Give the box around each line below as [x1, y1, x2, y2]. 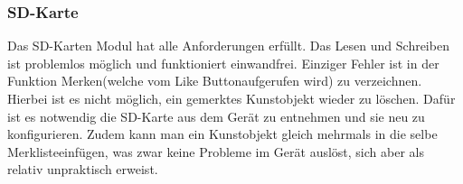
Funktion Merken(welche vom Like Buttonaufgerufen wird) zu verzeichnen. [7, 71, 422, 90]
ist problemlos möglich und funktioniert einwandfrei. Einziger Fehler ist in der [7, 53, 439, 72]
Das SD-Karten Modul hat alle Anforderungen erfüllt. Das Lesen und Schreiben [7, 36, 449, 55]
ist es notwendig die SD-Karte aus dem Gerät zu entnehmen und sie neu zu [7, 106, 425, 125]
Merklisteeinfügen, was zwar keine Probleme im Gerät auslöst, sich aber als [7, 142, 424, 161]
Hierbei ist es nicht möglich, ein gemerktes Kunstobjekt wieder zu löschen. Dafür [7, 89, 456, 107]
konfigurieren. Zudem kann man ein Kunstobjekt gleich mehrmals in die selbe [7, 124, 438, 143]
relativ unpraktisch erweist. [7, 160, 158, 179]
